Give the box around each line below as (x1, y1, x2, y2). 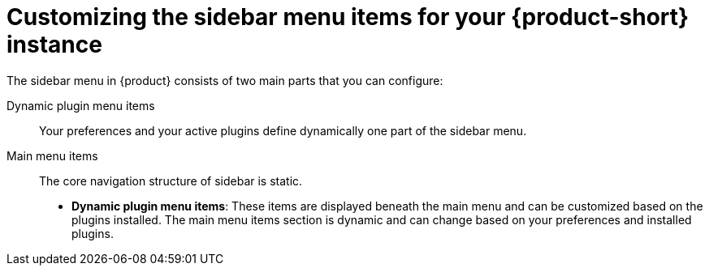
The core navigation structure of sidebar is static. (39, 173, 303, 188)
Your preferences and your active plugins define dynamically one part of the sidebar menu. (39, 123, 527, 138)
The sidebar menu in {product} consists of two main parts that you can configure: (6, 73, 443, 87)
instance (6, 31, 102, 58)
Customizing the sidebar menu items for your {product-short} (6, 3, 690, 31)
